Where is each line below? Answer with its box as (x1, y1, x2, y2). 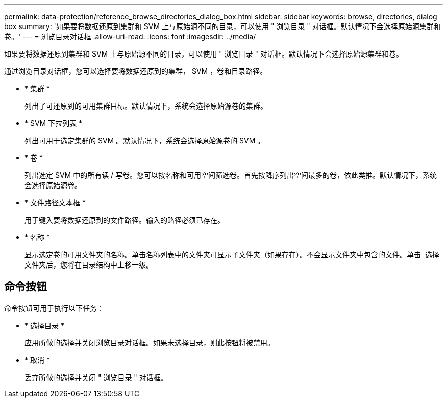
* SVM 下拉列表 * (24, 119, 83, 127)
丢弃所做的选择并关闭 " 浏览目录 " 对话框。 (24, 372, 168, 382)
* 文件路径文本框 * (24, 198, 86, 207)
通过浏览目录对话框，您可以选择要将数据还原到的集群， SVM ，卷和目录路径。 (4, 67, 267, 75)
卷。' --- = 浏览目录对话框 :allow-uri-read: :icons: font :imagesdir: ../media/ (4, 32, 256, 41)
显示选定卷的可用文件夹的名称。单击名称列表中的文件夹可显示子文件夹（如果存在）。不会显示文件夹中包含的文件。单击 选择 (24, 250, 439, 259)
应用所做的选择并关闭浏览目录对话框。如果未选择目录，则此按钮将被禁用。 (24, 338, 275, 347)
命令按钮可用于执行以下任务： (4, 303, 104, 312)
